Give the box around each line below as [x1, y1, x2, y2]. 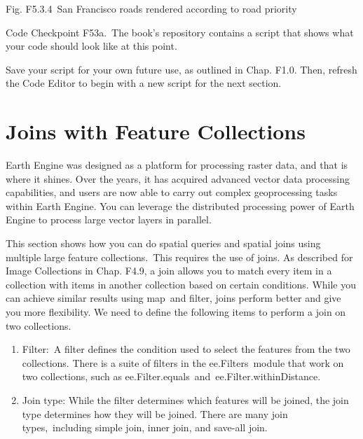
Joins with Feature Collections [6, 117, 306, 146]
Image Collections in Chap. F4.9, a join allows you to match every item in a [6, 263, 332, 278]
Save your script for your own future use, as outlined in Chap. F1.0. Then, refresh [6, 62, 357, 76]
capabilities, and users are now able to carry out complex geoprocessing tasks [6, 185, 338, 200]
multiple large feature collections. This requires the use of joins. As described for [6, 249, 353, 264]
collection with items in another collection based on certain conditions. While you [6, 277, 357, 291]
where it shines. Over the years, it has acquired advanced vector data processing [6, 171, 350, 186]
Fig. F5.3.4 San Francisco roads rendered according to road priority [6, 1, 297, 15]
